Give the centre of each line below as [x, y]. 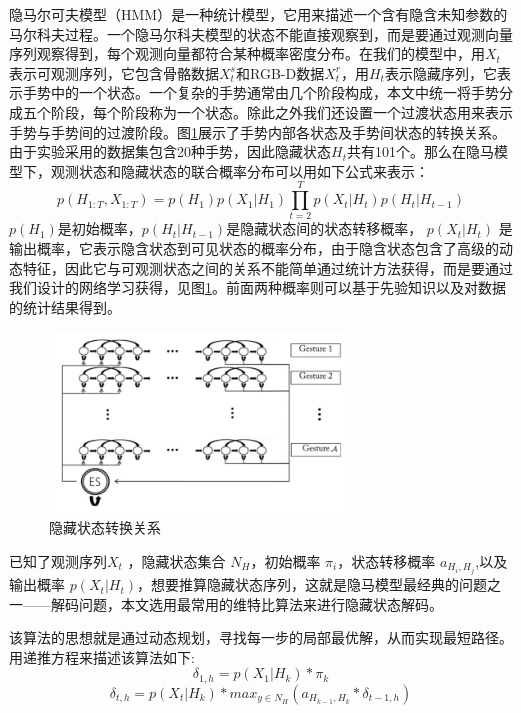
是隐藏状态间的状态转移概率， [324, 228]
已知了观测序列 [58, 561]
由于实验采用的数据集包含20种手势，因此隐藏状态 [170, 151]
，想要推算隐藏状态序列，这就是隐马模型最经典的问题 [311, 584]
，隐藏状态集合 [176, 561]
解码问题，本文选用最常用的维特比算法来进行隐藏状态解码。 [246, 603]
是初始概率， [99, 228]
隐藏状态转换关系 [105, 527]
